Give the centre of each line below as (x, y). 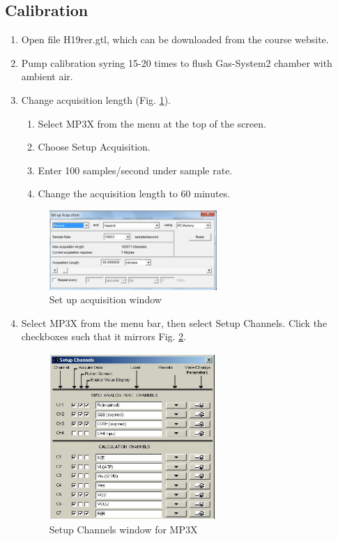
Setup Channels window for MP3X (123, 529)
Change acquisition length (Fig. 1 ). (96, 99)
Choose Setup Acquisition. (94, 147)
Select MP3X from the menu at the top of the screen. (152, 123)
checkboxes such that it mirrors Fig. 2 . (104, 336)
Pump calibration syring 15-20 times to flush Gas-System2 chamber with (177, 62)
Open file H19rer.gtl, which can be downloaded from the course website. (175, 39)
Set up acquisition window (105, 299)
